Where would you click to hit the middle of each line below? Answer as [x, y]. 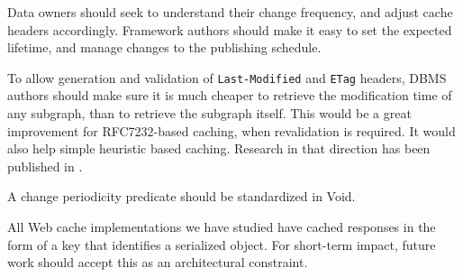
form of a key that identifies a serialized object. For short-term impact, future [222, 244]
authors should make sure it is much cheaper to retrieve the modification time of [230, 95]
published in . [45, 166]
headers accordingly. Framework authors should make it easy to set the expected [230, 29]
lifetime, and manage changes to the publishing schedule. [164, 47]
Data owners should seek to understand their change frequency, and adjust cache [230, 12]
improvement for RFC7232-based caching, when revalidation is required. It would [231, 130]
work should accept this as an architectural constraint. [158, 262]
